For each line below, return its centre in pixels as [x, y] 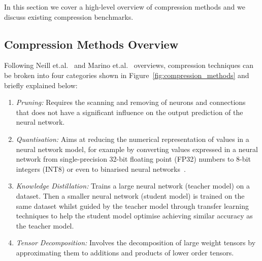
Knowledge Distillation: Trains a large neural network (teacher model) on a [133, 186]
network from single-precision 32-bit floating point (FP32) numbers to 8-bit [133, 159]
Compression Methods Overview [91, 44]
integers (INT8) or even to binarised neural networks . [101, 169]
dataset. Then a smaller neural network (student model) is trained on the [130, 195]
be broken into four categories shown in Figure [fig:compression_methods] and [127, 75]
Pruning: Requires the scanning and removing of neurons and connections [131, 102]
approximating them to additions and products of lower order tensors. [125, 252]
